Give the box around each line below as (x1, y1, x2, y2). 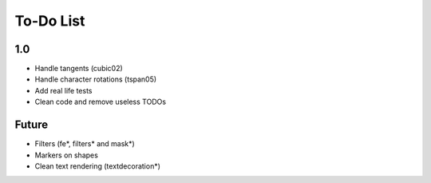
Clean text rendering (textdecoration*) (34, 161, 161, 171)
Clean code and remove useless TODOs (34, 97, 167, 107)
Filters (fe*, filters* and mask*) (34, 139, 135, 149)
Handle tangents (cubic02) (34, 64, 123, 74)
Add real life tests (34, 86, 93, 95)
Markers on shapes (34, 150, 99, 160)
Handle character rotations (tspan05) (34, 74, 157, 84)
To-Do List (14, 12, 85, 30)
